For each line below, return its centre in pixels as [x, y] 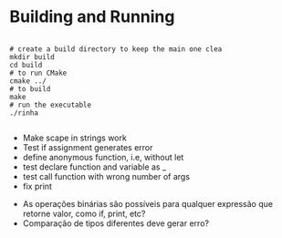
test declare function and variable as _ [94, 167]
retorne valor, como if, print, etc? [84, 213]
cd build [26, 65]
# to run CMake [38, 73]
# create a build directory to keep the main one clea [116, 49]
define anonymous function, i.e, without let [103, 157]
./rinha [24, 113]
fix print [37, 186]
